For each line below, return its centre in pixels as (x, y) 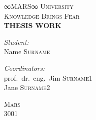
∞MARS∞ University (39, 6)
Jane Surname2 (27, 87)
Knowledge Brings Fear (42, 15)
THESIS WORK (33, 25)
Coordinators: (25, 68)
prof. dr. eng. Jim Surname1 (48, 77)
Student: (16, 42)
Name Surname (27, 51)
